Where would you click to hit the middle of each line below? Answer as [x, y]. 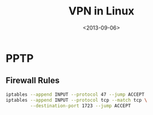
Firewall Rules [33, 80]
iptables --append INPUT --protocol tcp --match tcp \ [76, 100]
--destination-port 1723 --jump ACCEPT [80, 106]
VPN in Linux [101, 11]
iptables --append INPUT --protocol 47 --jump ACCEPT [75, 95]
